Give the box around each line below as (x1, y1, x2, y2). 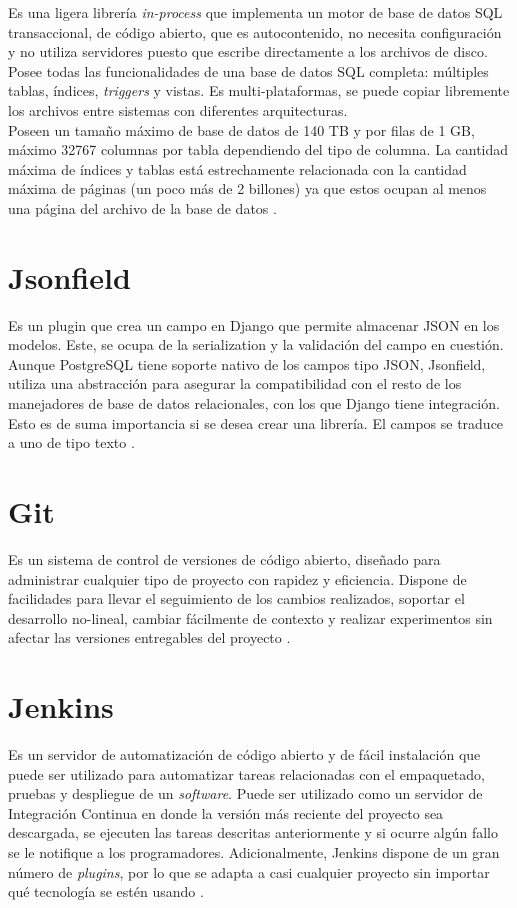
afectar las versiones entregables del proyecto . (8, 627, 291, 648)
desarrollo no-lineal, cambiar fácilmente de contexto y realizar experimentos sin (8, 607, 493, 628)
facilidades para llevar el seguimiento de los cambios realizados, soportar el (8, 588, 465, 609)
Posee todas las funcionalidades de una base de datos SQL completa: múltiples (8, 60, 489, 81)
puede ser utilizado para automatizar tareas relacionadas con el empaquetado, (8, 763, 485, 784)
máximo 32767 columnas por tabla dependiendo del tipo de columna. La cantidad (8, 139, 509, 160)
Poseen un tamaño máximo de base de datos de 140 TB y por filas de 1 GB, (8, 119, 475, 140)
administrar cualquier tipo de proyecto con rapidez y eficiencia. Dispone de (8, 568, 467, 589)
